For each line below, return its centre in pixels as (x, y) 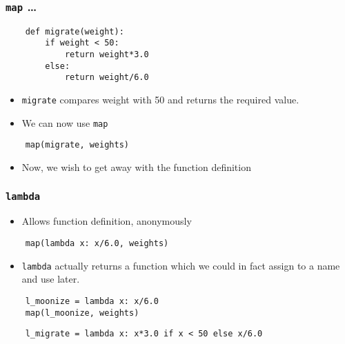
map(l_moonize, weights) (82, 313)
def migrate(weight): (75, 31)
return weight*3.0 (107, 55)
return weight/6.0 (107, 78)
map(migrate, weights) (77, 145)
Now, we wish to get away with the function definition (136, 167)
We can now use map (65, 122)
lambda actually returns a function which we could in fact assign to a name (181, 265)
